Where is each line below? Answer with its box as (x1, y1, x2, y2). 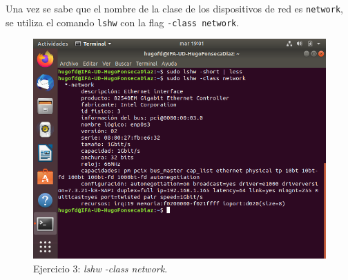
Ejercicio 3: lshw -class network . (33, 261, 168, 275)
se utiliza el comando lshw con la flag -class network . (6, 15, 240, 29)
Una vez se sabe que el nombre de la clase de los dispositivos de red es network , (6, 1, 344, 15)
